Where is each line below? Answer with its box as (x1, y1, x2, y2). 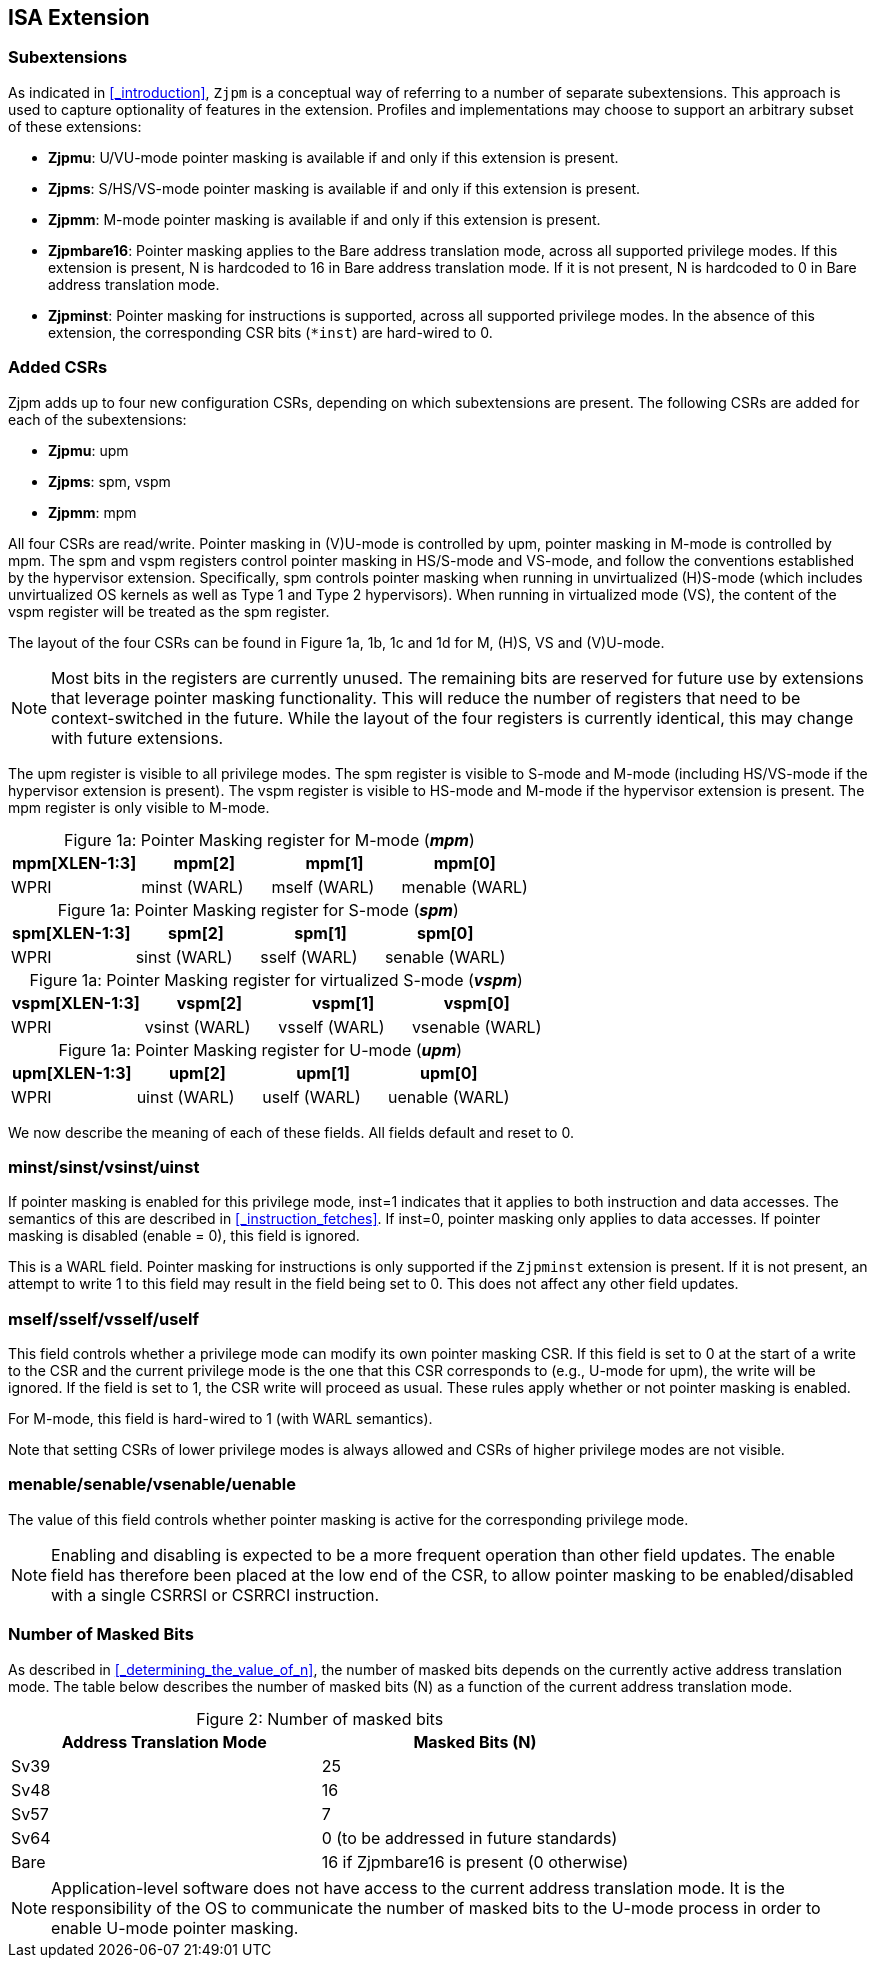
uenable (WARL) (387, 1086, 510, 1107)
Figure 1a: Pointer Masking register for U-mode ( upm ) (58, 1039, 463, 1060)
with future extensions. (51, 727, 224, 748)
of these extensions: (8, 117, 142, 135)
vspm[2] (176, 992, 243, 1013)
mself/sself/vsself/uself (8, 1308, 200, 1329)
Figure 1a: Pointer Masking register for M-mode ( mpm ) (64, 829, 475, 850)
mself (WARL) (271, 876, 375, 897)
